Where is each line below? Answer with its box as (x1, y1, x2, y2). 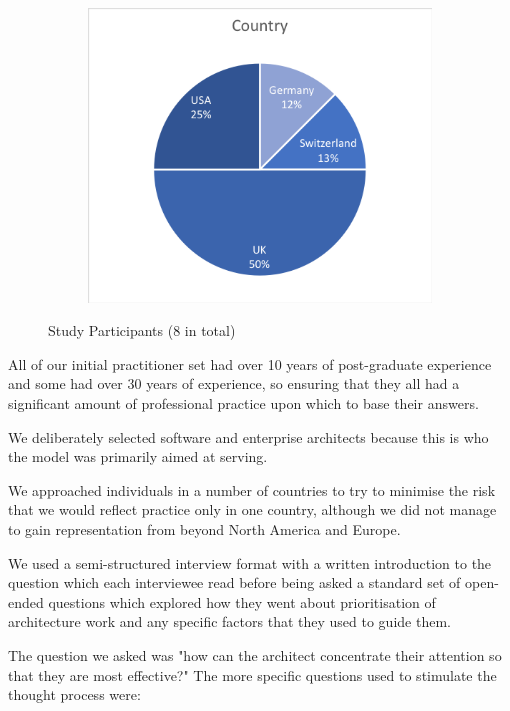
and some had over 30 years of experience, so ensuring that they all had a (8, 373, 460, 394)
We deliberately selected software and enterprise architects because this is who (8, 426, 489, 447)
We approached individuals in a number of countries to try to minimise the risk (8, 479, 496, 500)
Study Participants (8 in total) (48, 320, 236, 341)
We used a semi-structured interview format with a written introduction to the (8, 552, 492, 573)
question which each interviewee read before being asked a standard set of (8, 572, 461, 593)
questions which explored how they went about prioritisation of (48, 591, 436, 612)
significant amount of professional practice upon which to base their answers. (8, 393, 479, 414)
